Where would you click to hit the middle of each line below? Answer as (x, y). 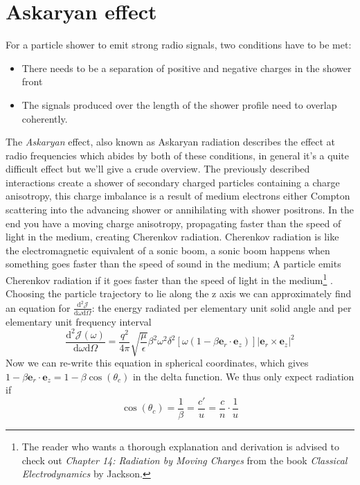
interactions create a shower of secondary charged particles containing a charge (173, 182)
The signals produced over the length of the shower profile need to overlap (179, 104)
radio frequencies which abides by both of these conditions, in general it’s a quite (177, 155)
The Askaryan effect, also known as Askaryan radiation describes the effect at (171, 142)
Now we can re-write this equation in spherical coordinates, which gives (157, 363)
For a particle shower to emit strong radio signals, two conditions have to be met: (179, 45)
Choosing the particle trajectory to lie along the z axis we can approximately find (179, 293)
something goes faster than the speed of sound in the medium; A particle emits (173, 264)
